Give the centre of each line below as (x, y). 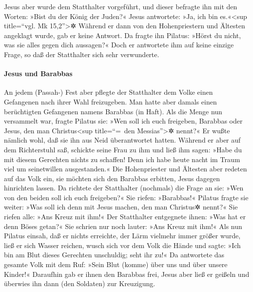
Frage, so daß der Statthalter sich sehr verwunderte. (82, 54)
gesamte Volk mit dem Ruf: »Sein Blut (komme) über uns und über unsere (116, 264)
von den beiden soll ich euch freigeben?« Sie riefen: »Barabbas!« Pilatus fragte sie (126, 197)
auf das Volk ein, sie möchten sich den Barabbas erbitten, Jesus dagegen (112, 178)
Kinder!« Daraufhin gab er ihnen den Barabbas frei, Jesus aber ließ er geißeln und (127, 274)
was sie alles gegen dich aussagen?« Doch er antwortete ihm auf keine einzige (119, 45)
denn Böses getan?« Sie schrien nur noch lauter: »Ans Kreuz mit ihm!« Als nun (123, 226)
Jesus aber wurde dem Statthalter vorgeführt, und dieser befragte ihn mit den (121, 6)
